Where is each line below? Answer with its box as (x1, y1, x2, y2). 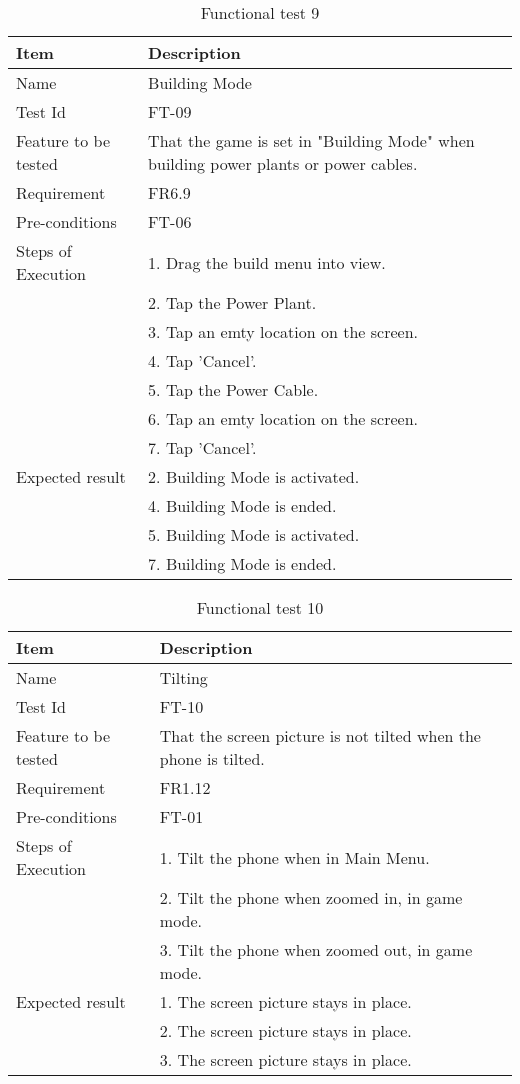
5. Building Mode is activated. (148, 523, 360, 546)
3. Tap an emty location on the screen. (148, 320, 418, 343)
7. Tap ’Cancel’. (148, 436, 257, 459)
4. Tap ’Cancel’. (148, 349, 257, 372)
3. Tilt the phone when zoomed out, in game (159, 938, 473, 961)
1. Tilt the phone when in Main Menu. (159, 845, 430, 869)
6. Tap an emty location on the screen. (148, 407, 418, 430)
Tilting (159, 666, 208, 689)
